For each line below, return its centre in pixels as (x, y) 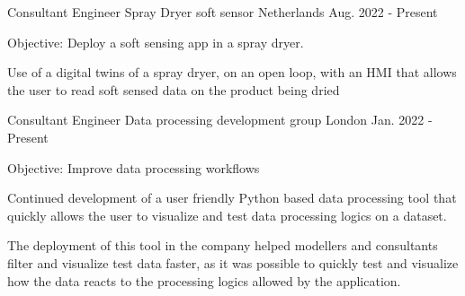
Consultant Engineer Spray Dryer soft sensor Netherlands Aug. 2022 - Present (223, 12)
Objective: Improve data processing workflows (134, 167)
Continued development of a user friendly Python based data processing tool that (232, 198)
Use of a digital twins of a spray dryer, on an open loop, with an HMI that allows (232, 72)
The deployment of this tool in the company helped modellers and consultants (223, 245)
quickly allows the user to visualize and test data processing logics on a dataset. (227, 215)
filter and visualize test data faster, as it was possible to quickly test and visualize (233, 262)
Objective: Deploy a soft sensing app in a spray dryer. (156, 42)
